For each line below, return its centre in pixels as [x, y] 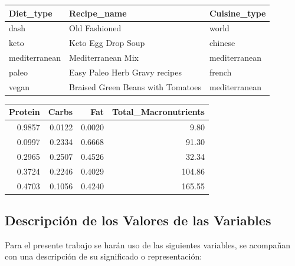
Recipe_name [98, 13]
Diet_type [31, 13]
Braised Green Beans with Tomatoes [135, 86]
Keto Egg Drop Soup [107, 43]
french [220, 72]
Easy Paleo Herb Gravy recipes [125, 72]
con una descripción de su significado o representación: [104, 256]
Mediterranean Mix [104, 58]
